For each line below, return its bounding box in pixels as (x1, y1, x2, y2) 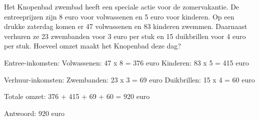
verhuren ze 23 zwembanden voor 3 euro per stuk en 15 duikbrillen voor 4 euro (4, 30, 246, 41)
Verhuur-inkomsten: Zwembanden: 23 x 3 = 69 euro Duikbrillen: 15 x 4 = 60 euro (4, 74, 255, 84)
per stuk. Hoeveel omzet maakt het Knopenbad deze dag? (4, 40, 181, 51)
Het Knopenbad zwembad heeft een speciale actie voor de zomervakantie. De (4, 1, 239, 11)
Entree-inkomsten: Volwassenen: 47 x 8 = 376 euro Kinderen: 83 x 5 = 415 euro (4, 57, 249, 67)
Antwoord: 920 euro (4, 107, 65, 118)
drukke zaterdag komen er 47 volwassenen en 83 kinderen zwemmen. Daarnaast (4, 21, 247, 31)
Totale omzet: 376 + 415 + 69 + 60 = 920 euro (4, 91, 150, 101)
